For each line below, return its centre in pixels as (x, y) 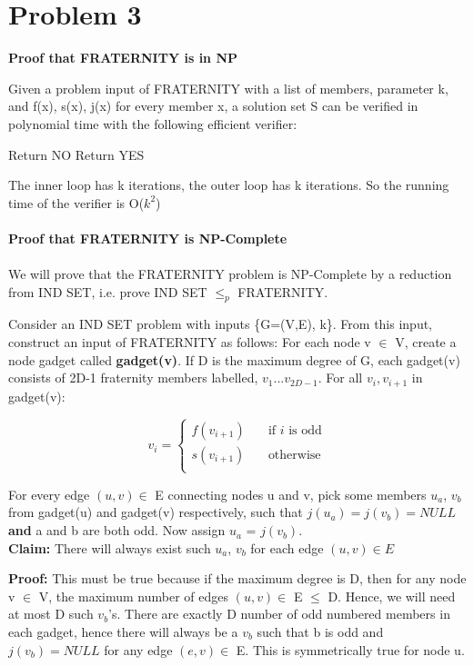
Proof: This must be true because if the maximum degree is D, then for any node (237, 578)
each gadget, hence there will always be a (123, 632)
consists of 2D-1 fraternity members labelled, (133, 378)
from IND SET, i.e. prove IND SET (108, 291)
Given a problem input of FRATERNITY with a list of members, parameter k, (228, 88)
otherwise (294, 455)
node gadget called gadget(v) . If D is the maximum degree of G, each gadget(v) (234, 359)
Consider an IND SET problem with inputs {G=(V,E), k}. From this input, (221, 324)
